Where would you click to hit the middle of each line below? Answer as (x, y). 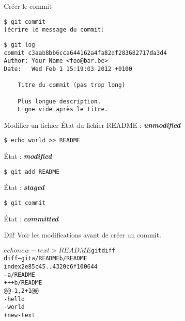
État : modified (28, 156)
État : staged (24, 187)
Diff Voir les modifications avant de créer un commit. (83, 235)
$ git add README (32, 172)
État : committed (31, 218)
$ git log (20, 44)
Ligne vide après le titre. (63, 110)
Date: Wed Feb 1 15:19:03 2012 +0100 (68, 69)
